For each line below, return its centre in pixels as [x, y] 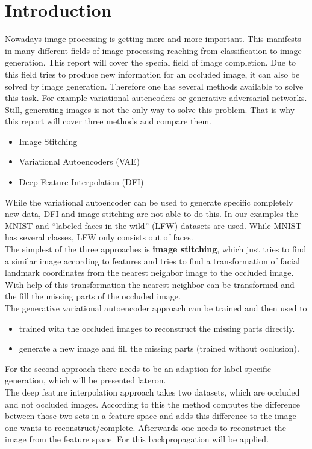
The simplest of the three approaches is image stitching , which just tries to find [156, 249]
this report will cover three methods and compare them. [108, 121]
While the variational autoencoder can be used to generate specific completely [149, 202]
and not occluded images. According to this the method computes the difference [152, 404]
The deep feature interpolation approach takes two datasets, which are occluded [152, 392]
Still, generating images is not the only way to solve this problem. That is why [150, 109]
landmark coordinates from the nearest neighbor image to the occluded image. [149, 273]
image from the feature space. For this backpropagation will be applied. [137, 439]
